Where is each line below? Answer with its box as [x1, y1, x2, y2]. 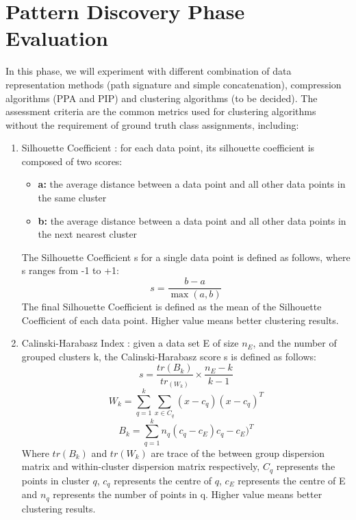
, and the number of [253, 336, 337, 350]
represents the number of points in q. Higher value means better [53, 487, 322, 502]
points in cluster [21, 473, 90, 487]
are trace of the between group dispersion [151, 445, 325, 460]
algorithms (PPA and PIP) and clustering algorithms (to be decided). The [5, 90, 318, 105]
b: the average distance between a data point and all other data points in [38, 213, 346, 227]
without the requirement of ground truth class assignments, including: [5, 117, 299, 132]
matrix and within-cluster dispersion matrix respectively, [21, 459, 260, 473]
